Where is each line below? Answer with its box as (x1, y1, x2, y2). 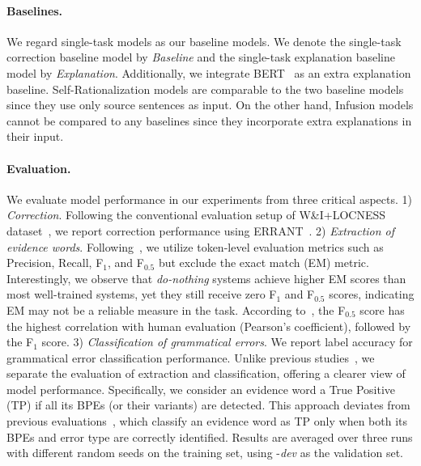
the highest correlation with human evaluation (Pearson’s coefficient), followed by (6, 317, 411, 334)
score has (359, 301, 405, 318)
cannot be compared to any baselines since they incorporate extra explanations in (6, 112, 412, 129)
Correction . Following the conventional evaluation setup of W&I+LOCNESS (6, 206, 386, 223)
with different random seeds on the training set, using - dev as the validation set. (6, 444, 404, 461)
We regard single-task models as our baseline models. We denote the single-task (6, 32, 402, 49)
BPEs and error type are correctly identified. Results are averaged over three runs (6, 428, 413, 445)
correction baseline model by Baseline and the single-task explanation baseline (6, 49, 395, 66)
